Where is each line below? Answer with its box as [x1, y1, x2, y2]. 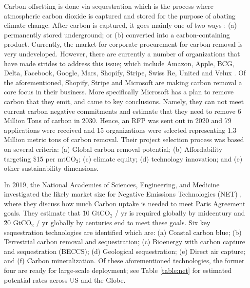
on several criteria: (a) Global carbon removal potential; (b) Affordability [4, 144, 223, 154]
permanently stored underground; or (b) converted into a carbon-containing [4, 29, 230, 39]
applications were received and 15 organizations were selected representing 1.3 [4, 125, 236, 135]
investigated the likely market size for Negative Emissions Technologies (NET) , [4, 189, 242, 199]
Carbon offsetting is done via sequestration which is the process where [4, 1, 213, 11]
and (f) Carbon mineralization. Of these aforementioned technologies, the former [4, 255, 245, 266]
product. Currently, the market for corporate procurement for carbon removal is [4, 39, 243, 49]
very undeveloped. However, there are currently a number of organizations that [4, 48, 240, 58]
